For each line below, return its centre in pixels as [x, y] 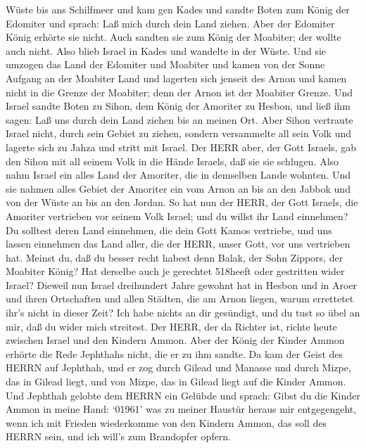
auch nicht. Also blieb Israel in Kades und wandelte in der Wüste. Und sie [166, 50]
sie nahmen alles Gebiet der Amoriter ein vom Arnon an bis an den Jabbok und [178, 188]
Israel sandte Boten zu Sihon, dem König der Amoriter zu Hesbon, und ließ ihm [178, 106]
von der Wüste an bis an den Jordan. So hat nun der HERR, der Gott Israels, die [182, 202]
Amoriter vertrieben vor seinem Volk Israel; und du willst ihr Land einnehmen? [177, 216]
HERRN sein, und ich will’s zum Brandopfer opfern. [118, 436]
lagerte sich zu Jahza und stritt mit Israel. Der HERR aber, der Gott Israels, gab [181, 147]
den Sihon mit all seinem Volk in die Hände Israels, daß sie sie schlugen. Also [172, 161]
